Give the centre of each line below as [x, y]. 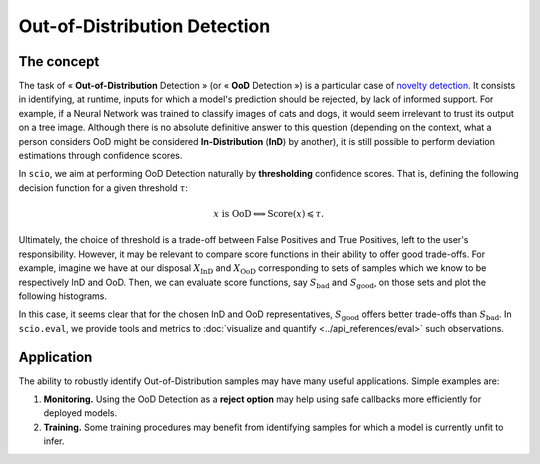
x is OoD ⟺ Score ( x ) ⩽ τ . [269, 213]
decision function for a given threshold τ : [103, 187]
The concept [59, 61]
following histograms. [63, 296]
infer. [54, 441]
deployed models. [80, 413]
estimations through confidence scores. [100, 156]
